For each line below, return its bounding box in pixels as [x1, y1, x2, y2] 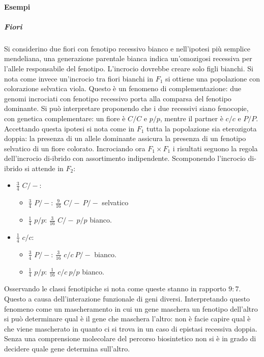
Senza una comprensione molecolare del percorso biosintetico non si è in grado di [4, 333, 256, 344]
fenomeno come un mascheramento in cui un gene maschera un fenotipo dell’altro [4, 303, 258, 314]
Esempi [4, 1, 31, 12]
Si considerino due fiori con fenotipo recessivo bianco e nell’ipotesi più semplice [4, 43, 250, 53]
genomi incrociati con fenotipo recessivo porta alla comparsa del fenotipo [4, 93, 231, 103]
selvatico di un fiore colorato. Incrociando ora [4, 143, 145, 153]
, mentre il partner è [160, 113, 223, 123]
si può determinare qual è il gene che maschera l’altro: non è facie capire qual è [4, 313, 251, 324]
